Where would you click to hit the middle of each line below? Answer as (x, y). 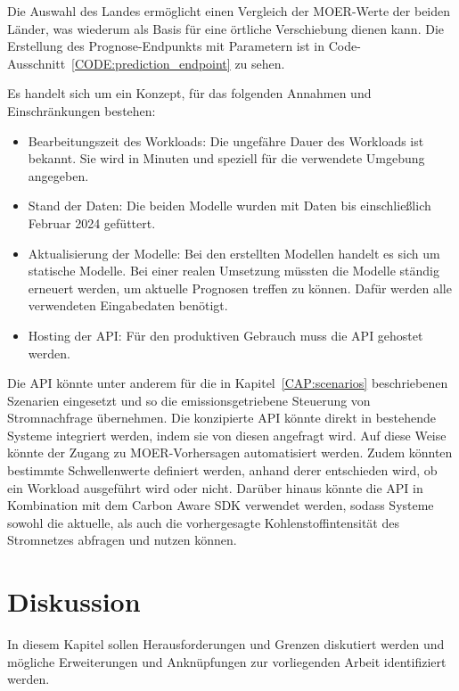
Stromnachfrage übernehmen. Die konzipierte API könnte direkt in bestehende (221, 418)
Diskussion (74, 601)
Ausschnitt (37, 63)
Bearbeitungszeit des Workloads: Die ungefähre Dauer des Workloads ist (226, 140)
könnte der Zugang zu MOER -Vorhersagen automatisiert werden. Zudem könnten (230, 452)
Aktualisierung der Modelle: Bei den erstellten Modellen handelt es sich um (234, 253)
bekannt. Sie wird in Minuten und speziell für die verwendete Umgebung (226, 158)
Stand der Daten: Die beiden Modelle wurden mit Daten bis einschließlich (229, 206)
